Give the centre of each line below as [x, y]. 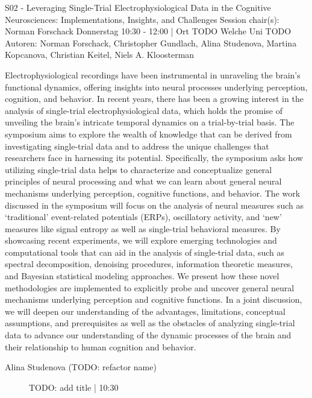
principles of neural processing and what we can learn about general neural [143, 181]
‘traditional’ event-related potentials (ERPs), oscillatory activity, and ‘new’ [143, 217]
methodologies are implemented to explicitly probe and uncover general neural [150, 287]
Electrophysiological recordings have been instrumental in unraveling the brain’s [153, 74]
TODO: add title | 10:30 [74, 387]
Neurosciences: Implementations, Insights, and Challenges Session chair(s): [142, 19]
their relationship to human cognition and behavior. [101, 346]
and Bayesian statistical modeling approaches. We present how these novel [142, 276]
